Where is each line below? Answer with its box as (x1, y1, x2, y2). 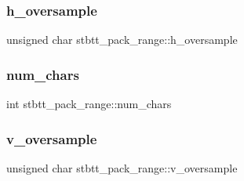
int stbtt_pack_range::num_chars (6, 96, 172, 112)
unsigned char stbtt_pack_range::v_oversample (6, 159, 238, 176)
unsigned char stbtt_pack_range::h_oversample (6, 31, 238, 48)
